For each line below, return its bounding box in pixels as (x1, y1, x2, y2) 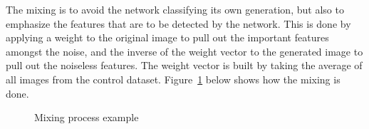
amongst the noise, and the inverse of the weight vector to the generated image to (6, 43, 363, 58)
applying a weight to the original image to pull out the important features (6, 30, 329, 45)
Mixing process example (34, 110, 139, 125)
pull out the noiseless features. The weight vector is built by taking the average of (6, 58, 363, 73)
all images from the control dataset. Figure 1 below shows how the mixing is (6, 71, 341, 86)
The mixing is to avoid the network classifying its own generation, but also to (6, 2, 344, 16)
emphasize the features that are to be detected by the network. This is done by (6, 16, 351, 31)
